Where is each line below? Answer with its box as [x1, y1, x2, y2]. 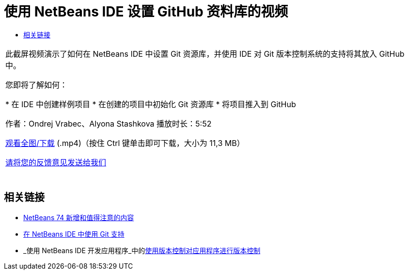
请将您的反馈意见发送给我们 [5, 157, 107, 167]
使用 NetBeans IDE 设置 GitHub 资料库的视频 [4, 3, 288, 20]
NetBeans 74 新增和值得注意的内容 [23, 213, 134, 222]
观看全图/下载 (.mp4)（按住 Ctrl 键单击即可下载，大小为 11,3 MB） [5, 138, 245, 148]
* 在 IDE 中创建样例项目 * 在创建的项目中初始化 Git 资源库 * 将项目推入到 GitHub [5, 99, 296, 109]
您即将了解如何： [5, 80, 68, 90]
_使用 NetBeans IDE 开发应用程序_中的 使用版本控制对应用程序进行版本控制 [23, 246, 261, 255]
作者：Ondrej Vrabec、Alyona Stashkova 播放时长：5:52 [5, 118, 212, 129]
